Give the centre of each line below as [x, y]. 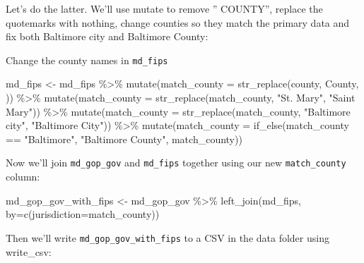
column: [23, 177]
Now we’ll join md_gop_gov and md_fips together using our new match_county [176, 163]
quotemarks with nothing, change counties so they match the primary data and [178, 22]
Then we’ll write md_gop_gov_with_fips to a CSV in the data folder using [168, 237]
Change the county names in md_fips [87, 60]
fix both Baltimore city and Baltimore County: [107, 36]
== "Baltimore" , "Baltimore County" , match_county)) [124, 139]
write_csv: [29, 251]
